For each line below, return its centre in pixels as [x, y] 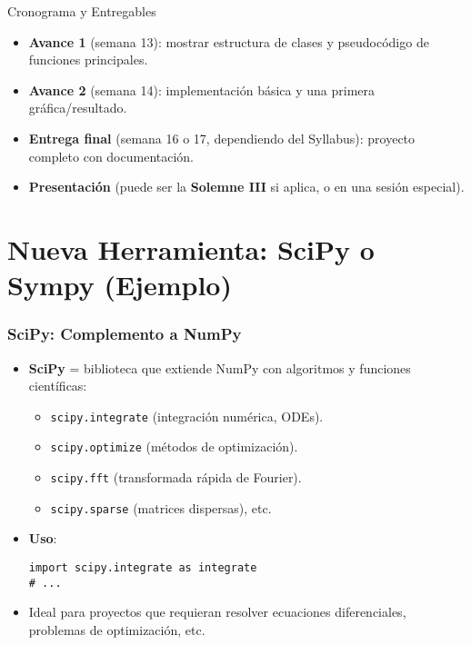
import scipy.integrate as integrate [143, 567]
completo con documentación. [111, 156]
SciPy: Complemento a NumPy [125, 334]
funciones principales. [88, 60]
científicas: [58, 386]
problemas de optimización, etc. [117, 629]
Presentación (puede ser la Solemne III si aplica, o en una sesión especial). [246, 187]
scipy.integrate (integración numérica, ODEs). [187, 416]
